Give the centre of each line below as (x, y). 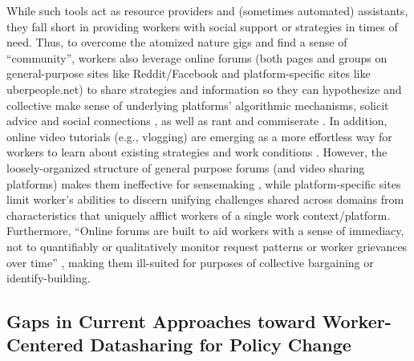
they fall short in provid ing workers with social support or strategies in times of (202, 26)
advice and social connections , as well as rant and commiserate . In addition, (197, 121)
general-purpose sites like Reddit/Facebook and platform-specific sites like (189, 73)
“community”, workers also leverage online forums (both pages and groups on (197, 57)
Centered (45, 345)
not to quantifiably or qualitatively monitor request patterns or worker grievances (207, 246)
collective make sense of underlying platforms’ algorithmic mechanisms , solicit (198, 105)
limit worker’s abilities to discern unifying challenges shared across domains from (205, 199)
